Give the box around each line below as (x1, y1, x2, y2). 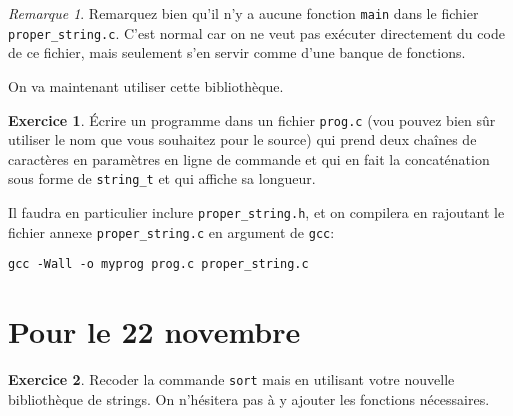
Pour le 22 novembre (8, 311, 301, 352)
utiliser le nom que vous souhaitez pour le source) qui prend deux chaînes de (8, 129, 477, 150)
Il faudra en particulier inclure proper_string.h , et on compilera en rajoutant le (8, 202, 505, 222)
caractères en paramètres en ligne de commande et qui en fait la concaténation (8, 148, 490, 169)
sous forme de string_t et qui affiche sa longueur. (8, 168, 316, 189)
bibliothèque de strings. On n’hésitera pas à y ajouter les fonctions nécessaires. (8, 388, 490, 409)
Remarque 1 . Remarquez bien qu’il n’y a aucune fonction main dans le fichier (8, 3, 479, 23)
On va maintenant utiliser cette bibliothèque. (8, 75, 284, 96)
